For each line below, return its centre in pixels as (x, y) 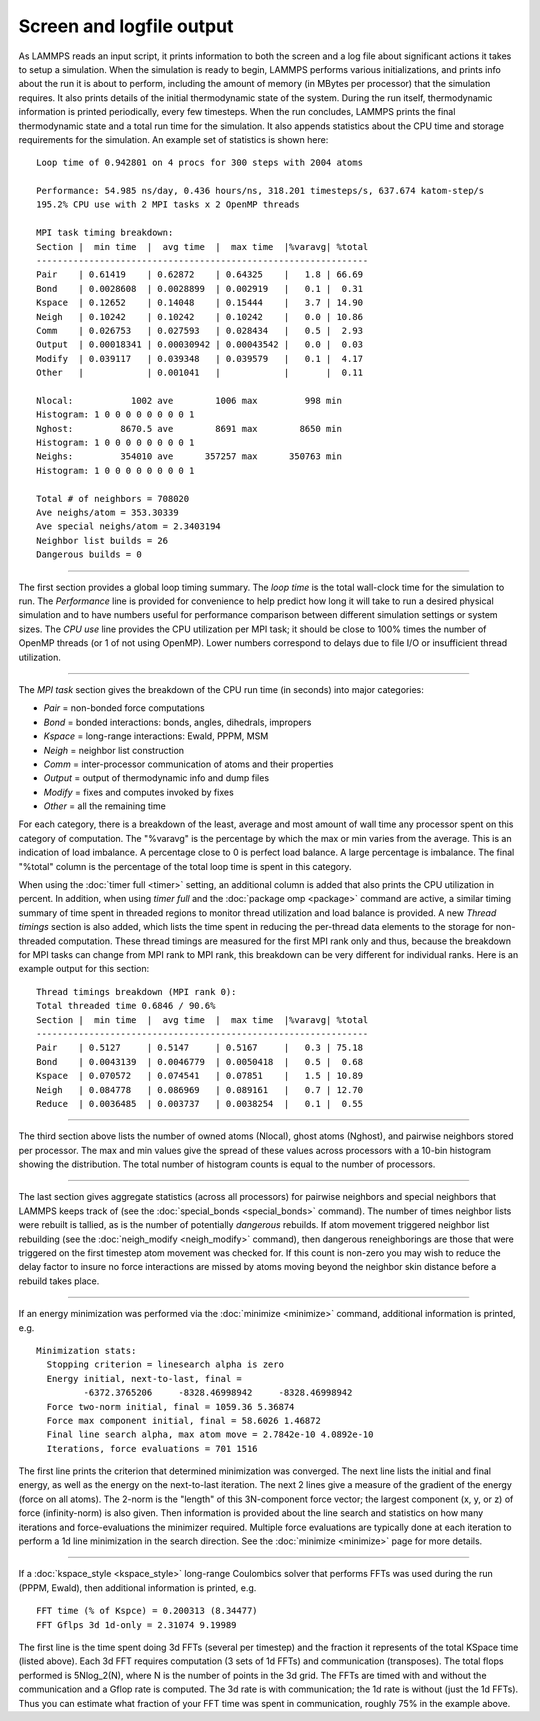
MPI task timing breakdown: (105, 233)
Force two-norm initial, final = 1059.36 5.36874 (170, 1406)
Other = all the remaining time (105, 806)
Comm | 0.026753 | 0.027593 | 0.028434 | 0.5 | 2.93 (200, 330)
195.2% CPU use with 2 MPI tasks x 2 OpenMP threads (168, 204)
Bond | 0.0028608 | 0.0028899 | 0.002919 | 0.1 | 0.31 (200, 288)
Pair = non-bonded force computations (124, 708)
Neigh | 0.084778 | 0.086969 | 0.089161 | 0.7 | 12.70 (200, 1089)
